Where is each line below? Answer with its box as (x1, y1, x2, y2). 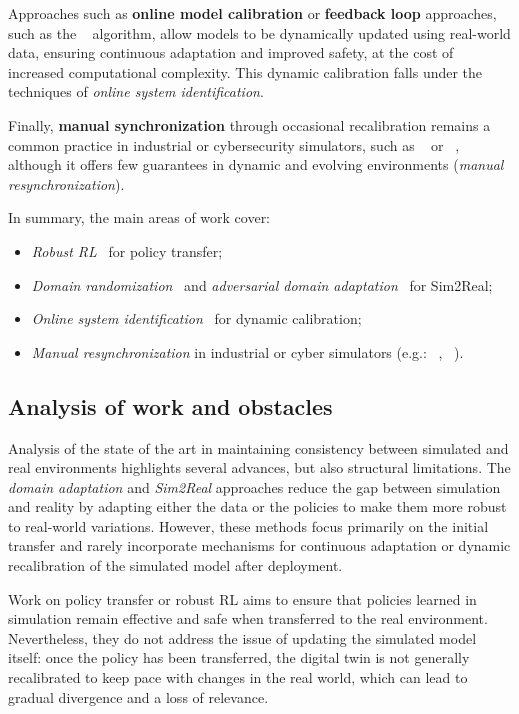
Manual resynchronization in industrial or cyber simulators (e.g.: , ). (31, 341, 464, 362)
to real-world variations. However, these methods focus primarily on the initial (8, 515, 489, 536)
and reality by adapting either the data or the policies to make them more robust (8, 496, 507, 517)
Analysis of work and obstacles (8, 390, 333, 421)
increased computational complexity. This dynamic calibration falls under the (8, 61, 483, 82)
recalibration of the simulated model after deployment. (8, 555, 343, 576)
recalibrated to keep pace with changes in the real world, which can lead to (8, 667, 468, 688)
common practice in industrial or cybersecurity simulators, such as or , (8, 134, 460, 155)
